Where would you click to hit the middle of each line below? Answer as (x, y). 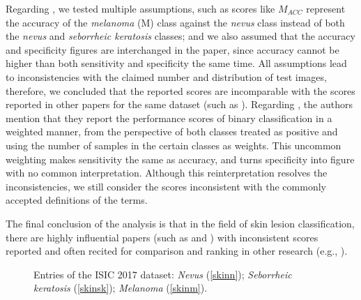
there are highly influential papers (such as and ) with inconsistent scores (162, 237)
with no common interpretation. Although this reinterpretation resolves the (167, 173)
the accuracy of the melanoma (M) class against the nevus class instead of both (175, 22)
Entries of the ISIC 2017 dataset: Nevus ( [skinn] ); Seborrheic (163, 274)
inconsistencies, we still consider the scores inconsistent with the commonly (166, 186)
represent (326, 8)
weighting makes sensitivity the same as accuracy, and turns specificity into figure (180, 159)
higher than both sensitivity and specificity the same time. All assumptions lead (176, 63)
